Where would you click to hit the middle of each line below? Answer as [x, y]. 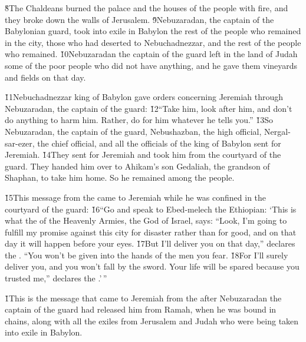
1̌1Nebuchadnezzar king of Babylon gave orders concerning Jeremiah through [144, 97]
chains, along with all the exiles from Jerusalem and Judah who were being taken [152, 321]
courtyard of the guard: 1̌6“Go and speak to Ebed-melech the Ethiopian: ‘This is [151, 209]
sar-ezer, [20, 143]
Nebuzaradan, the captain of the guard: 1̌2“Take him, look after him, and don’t [149, 108]
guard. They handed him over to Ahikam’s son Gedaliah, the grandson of [137, 166]
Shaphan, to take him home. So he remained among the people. [120, 177]
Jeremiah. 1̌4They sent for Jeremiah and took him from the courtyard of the [143, 155]
